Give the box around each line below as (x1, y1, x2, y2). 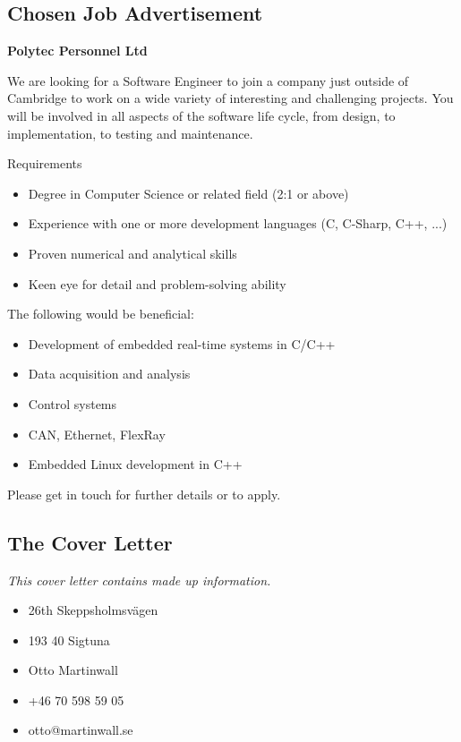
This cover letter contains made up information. (7, 570, 271, 589)
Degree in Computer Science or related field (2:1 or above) (28, 183, 349, 202)
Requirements (7, 154, 82, 173)
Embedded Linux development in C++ (28, 455, 243, 473)
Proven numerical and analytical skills (28, 243, 237, 262)
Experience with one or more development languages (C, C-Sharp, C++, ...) (28, 214, 448, 233)
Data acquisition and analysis (28, 364, 191, 383)
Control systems (28, 394, 117, 413)
